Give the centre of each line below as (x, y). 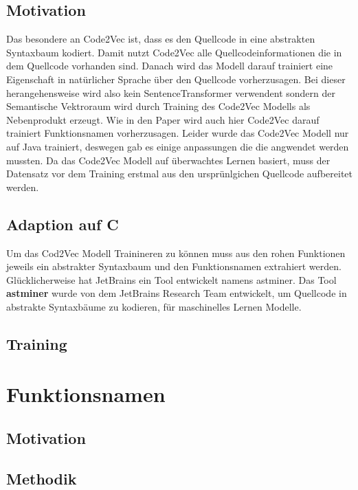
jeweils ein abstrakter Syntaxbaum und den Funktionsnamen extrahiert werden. (174, 266)
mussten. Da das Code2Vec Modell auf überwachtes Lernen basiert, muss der (168, 160)
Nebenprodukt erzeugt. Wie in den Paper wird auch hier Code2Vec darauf (163, 119)
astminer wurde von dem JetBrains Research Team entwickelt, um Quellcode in (177, 293)
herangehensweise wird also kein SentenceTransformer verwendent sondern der (171, 92)
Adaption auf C (63, 224)
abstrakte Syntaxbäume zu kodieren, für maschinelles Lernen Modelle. (154, 306)
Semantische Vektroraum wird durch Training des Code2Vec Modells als (158, 106)
